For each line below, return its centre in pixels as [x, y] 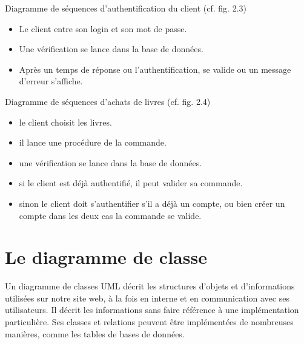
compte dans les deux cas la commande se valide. [110, 215]
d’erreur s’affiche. [51, 81]
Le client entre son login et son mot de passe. [103, 28]
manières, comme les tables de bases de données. [95, 333]
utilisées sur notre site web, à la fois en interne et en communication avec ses [147, 298]
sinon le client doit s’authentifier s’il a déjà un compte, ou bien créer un [152, 203]
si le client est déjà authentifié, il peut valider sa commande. [131, 183]
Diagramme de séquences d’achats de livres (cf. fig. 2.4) [108, 101]
